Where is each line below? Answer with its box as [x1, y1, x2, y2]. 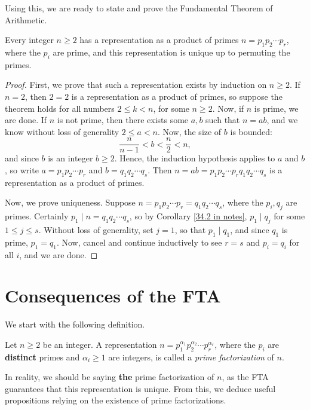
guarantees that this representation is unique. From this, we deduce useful [5, 382, 276, 394]
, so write [5, 164, 39, 176]
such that [205, 114, 240, 126]
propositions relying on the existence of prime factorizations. [5, 394, 226, 406]
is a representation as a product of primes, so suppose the [71, 90, 283, 102]
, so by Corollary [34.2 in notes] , [129, 210, 247, 222]
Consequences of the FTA [5, 283, 221, 308]
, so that [174, 223, 206, 235]
